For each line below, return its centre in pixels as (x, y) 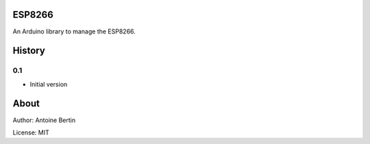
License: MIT (31, 132)
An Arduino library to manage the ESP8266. (74, 31)
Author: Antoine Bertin (44, 120)
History (29, 51)
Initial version (49, 84)
